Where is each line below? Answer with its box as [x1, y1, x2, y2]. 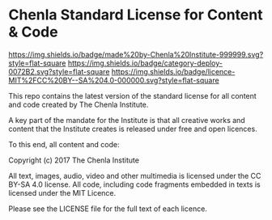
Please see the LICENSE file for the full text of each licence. [8, 204, 208, 214]
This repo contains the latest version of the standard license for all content [8, 91, 257, 100]
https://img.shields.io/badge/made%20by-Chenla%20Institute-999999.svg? [8, 49, 264, 59]
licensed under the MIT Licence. [8, 188, 117, 197]
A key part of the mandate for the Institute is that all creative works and [8, 115, 245, 125]
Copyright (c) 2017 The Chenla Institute [8, 155, 140, 165]
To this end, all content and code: [8, 139, 120, 149]
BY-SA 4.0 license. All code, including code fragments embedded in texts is [8, 180, 261, 189]
